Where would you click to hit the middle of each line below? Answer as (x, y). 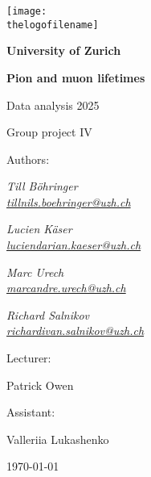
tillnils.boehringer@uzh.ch (69, 201)
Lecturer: (29, 358)
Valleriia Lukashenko (58, 439)
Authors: (28, 159)
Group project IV (49, 132)
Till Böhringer (42, 186)
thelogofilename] (53, 25)
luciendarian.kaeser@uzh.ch (74, 245)
